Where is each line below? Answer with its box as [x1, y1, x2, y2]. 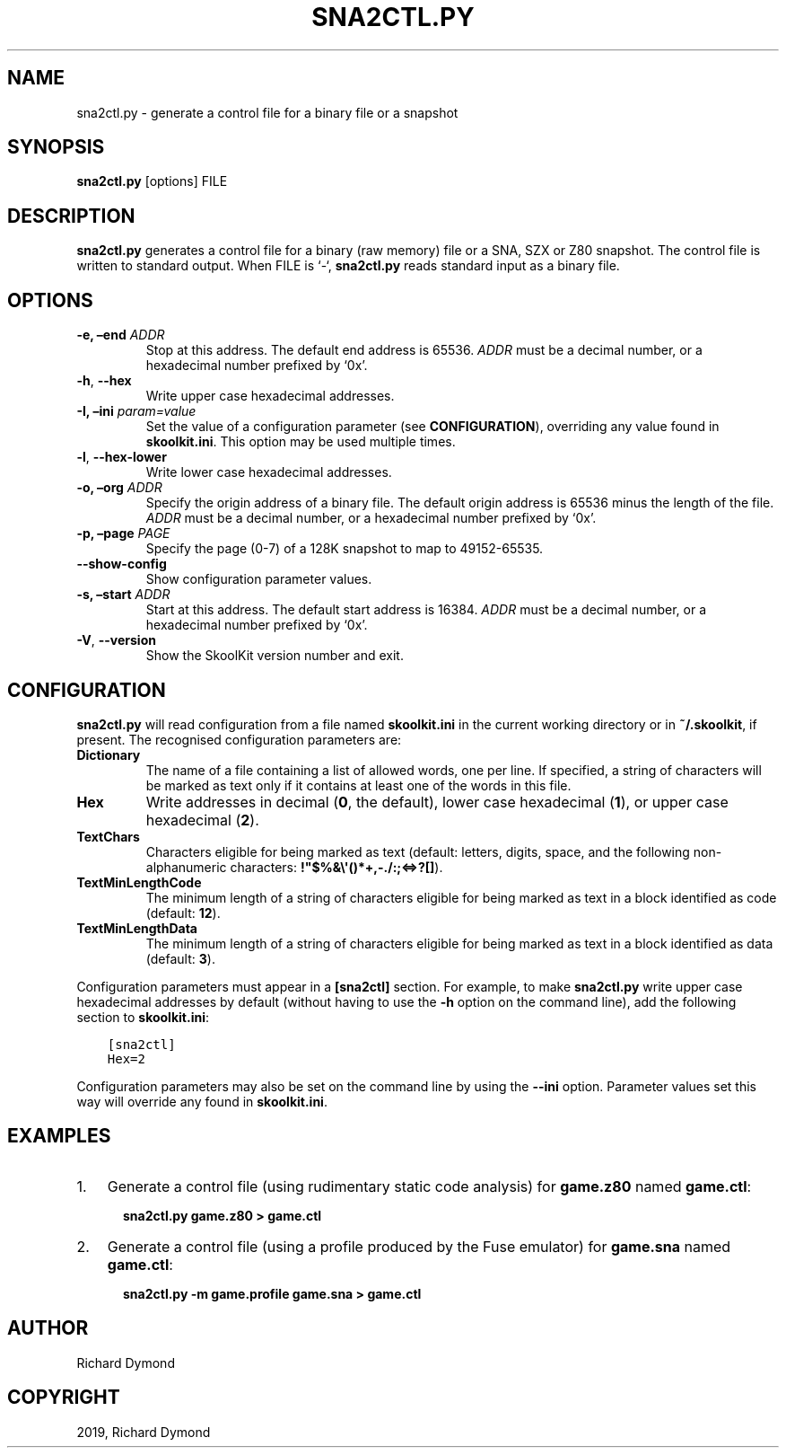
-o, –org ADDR [76, 480, 162, 496]
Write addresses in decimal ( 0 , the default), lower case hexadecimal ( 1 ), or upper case [145, 792, 729, 811]
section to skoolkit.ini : [76, 1009, 209, 1025]
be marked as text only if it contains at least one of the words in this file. [145, 777, 572, 793]
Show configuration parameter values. [145, 571, 372, 587]
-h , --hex [76, 373, 132, 389]
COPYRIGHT [7, 1386, 120, 1409]
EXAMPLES [7, 1124, 111, 1148]
